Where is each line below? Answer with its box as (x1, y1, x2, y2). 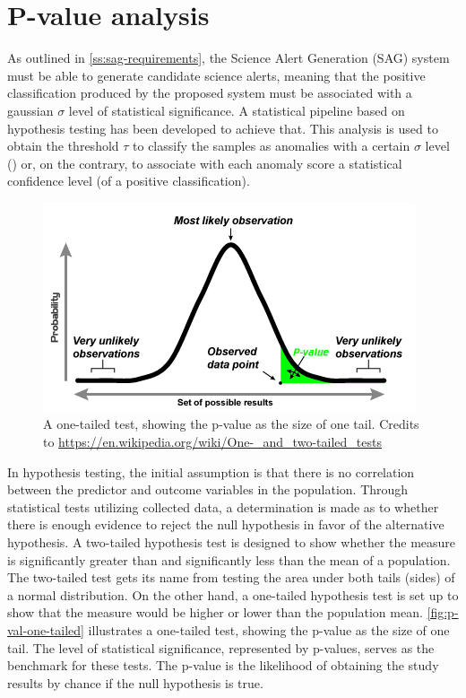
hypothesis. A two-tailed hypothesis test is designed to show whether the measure (7, 533, 456, 552)
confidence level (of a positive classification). (7, 171, 250, 190)
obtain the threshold (7, 136, 119, 155)
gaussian (7, 100, 54, 119)
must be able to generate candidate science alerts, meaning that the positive (7, 65, 426, 84)
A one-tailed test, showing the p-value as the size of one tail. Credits (43, 414, 419, 433)
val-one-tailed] (7, 621, 84, 639)
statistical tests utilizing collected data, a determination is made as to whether (7, 497, 439, 516)
